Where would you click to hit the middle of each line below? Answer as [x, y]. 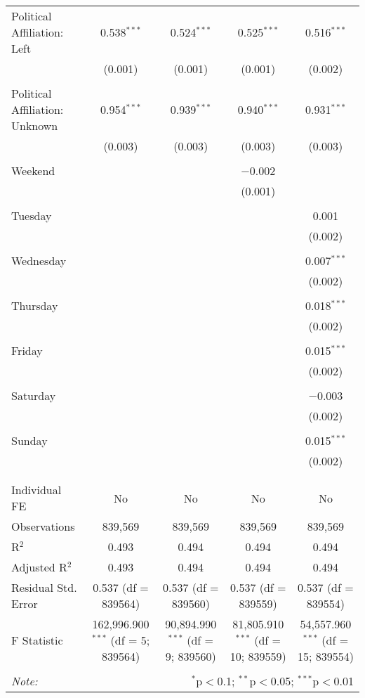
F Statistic [37, 640]
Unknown [35, 125]
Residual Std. [44, 587]
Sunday [29, 440]
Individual [36, 490]
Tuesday [32, 215]
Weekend [33, 170]
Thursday [35, 305]
